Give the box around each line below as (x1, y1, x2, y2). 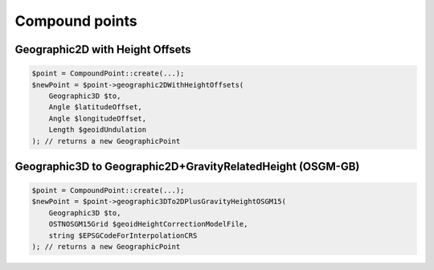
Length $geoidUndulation (48, 125, 147, 134)
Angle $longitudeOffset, (48, 113, 147, 123)
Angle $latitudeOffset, (48, 103, 142, 112)
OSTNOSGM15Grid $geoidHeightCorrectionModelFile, (48, 219, 248, 229)
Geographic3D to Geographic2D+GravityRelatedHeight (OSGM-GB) (14, 159, 360, 173)
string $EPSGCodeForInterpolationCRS (48, 231, 198, 240)
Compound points (14, 12, 137, 30)
